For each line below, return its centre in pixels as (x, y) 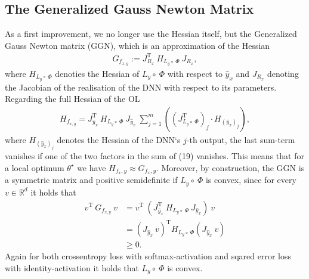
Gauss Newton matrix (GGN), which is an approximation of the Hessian (137, 45)
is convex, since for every (251, 180)
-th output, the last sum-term (241, 139)
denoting (283, 73)
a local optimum (35, 167)
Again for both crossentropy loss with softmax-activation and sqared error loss (148, 256)
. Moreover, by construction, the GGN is (230, 167)
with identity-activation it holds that (72, 267)
